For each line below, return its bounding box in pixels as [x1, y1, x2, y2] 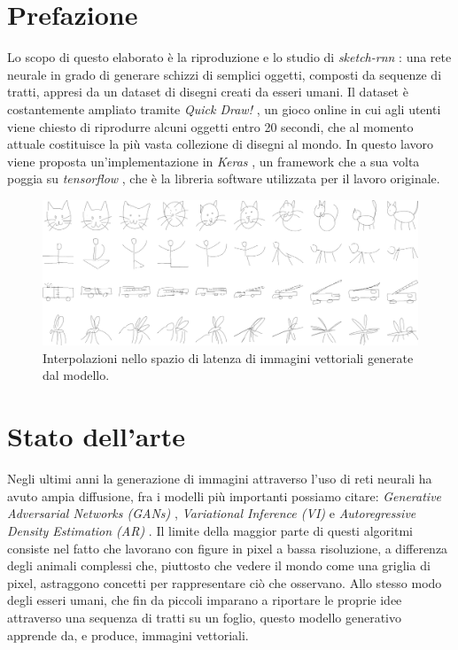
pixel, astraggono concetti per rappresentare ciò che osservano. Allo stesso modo [7, 573, 442, 592]
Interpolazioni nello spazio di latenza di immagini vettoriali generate [43, 348, 414, 367]
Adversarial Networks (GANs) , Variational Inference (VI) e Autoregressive [7, 504, 416, 522]
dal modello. [43, 366, 110, 384]
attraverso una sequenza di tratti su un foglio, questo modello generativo [7, 607, 401, 626]
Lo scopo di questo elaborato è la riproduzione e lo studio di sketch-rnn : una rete [7, 48, 452, 66]
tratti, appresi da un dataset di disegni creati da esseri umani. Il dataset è [7, 82, 408, 101]
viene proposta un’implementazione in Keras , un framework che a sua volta [7, 151, 420, 170]
